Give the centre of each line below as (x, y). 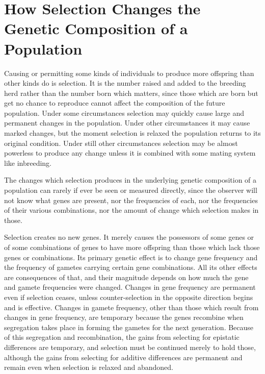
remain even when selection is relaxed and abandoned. (89, 367)
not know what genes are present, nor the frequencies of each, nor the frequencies (131, 200)
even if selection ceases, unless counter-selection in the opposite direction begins (129, 297)
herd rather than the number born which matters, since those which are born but (131, 93)
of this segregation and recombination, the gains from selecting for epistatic (122, 337)
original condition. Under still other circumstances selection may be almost (121, 143)
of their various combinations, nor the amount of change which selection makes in (131, 210)
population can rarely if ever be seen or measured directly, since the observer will (131, 190)
